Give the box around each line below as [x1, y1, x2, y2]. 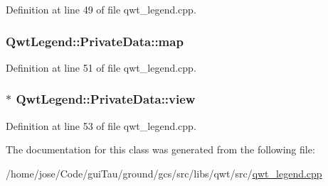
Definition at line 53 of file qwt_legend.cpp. [6, 118, 196, 133]
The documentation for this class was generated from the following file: [6, 142, 315, 157]
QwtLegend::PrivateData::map [6, 32, 184, 50]
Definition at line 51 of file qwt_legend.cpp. [6, 60, 196, 75]
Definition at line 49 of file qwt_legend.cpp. [6, 2, 196, 16]
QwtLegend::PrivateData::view [16, 90, 196, 108]
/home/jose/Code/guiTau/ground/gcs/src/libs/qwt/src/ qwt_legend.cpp [6, 165, 322, 180]
